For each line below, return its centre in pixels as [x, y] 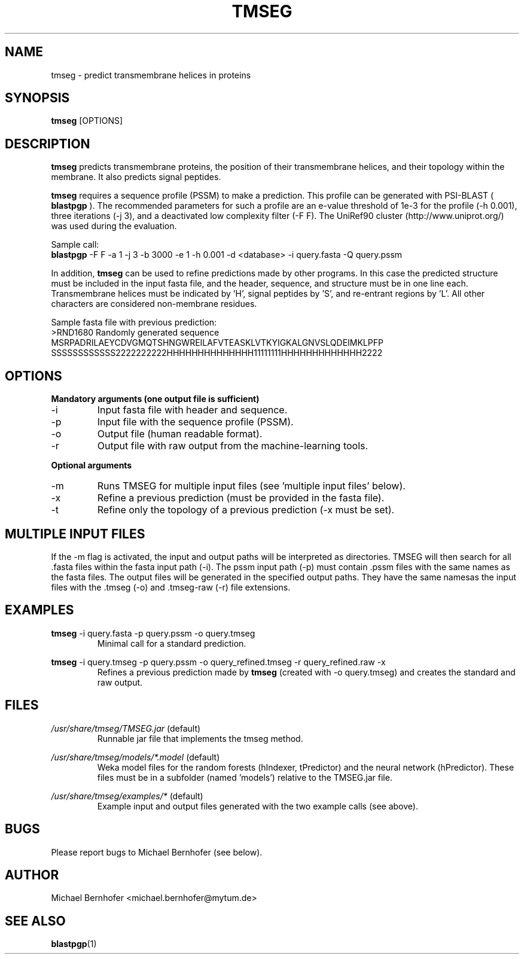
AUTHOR [32, 875]
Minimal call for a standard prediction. [172, 643]
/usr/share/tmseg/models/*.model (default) [135, 757]
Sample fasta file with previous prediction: [134, 322]
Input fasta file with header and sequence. [192, 410]
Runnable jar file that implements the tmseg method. [200, 738]
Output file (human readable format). [180, 434]
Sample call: [75, 245]
